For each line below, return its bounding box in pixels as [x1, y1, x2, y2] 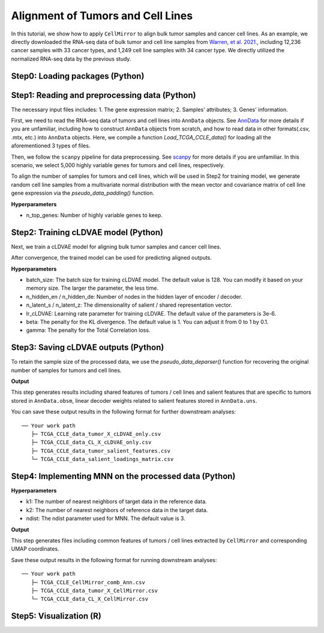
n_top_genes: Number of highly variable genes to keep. [26, 211, 163, 219]
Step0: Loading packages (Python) [11, 71, 145, 81]
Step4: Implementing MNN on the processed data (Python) [11, 471, 236, 481]
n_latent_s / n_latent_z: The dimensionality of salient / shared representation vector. [26, 301, 232, 309]
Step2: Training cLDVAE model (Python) [11, 227, 163, 237]
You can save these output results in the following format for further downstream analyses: [11, 408, 236, 415]
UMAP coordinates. [11, 545, 59, 552]
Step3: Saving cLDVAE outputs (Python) [11, 343, 164, 353]
